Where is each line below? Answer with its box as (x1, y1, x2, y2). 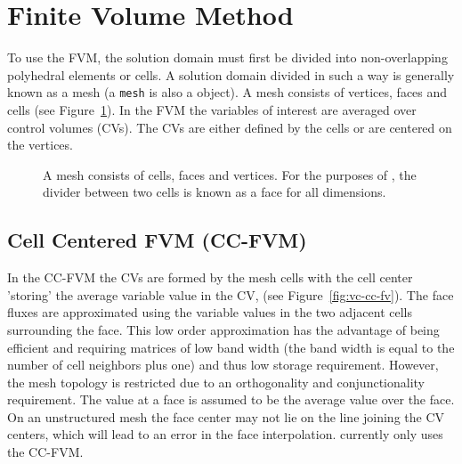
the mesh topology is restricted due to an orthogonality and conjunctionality (7, 372, 425, 391)
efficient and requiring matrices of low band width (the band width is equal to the (7, 338, 455, 356)
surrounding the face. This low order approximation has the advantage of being (7, 320, 440, 338)
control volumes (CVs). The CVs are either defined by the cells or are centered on (7, 118, 452, 136)
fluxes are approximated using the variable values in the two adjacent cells (7, 303, 413, 322)
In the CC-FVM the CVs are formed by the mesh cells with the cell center (7, 268, 413, 287)
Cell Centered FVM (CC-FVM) (7, 226, 307, 254)
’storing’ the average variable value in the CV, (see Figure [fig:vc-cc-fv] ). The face (7, 285, 454, 304)
